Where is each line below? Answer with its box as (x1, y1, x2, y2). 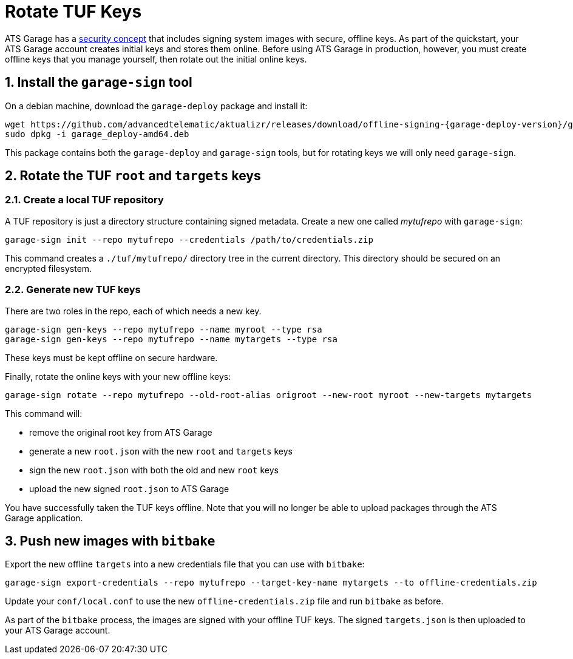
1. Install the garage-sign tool (5, 75, 192, 90)
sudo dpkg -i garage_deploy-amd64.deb (5, 129, 189, 139)
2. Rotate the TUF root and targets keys (5, 168, 261, 184)
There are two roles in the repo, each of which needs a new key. (5, 305, 262, 316)
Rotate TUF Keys (5, 1, 142, 22)
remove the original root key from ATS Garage (29, 427, 212, 438)
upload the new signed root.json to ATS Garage (29, 483, 229, 494)
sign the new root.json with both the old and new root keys (29, 464, 279, 475)
